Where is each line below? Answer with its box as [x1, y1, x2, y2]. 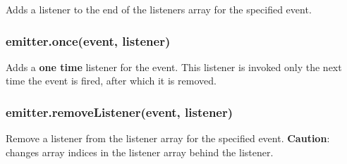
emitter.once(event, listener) [6, 32, 171, 49]
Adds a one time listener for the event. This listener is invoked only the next [6, 59, 342, 74]
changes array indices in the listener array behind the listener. [6, 144, 274, 159]
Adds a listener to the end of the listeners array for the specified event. [6, 2, 312, 16]
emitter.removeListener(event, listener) [6, 103, 233, 120]
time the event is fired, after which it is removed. [6, 73, 217, 88]
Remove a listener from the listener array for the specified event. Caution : [6, 131, 330, 146]
